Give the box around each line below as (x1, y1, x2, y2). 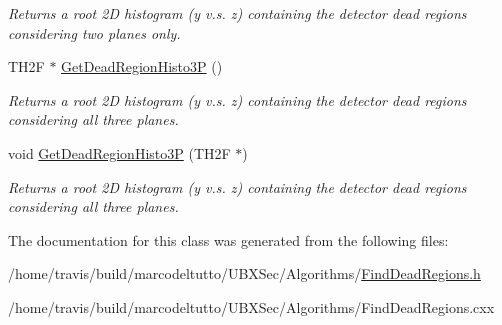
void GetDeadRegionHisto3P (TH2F (8, 142, 231, 163)
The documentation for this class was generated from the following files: (8, 229, 449, 250)
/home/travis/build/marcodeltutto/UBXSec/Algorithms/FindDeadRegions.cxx (8, 296, 495, 317)
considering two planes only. (8, 22, 181, 43)
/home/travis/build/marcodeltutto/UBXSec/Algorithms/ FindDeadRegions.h (8, 263, 481, 284)
